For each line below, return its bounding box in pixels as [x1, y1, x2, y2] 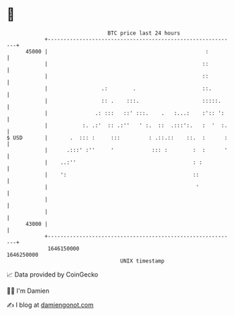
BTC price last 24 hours [107, 30, 180, 37]
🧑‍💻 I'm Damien [6, 286, 50, 295]
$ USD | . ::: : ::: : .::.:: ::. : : [6, 134, 228, 141]
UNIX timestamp [120, 257, 165, 265]
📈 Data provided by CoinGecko [6, 270, 99, 279]
